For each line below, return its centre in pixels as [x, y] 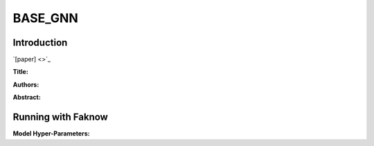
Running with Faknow [61, 117]
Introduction [40, 43]
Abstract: [27, 98]
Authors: [26, 84]
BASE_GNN [46, 18]
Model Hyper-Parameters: [51, 134]
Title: [21, 72]
